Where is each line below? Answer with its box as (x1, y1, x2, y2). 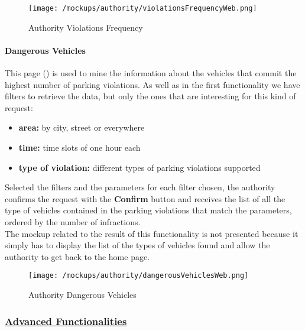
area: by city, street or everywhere (18, 121, 145, 134)
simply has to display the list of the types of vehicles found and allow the (5, 239, 270, 251)
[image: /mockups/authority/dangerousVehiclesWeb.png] (28, 271, 249, 280)
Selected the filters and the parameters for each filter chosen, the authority (5, 181, 275, 193)
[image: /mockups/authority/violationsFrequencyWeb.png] (28, 4, 257, 12)
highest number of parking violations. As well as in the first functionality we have (5, 78, 300, 90)
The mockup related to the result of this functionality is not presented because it (5, 227, 298, 239)
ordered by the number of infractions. (5, 215, 141, 228)
